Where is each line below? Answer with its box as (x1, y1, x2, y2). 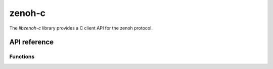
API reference (9, 38, 54, 46)
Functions (9, 53, 35, 60)
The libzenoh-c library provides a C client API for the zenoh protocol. (9, 25, 153, 31)
